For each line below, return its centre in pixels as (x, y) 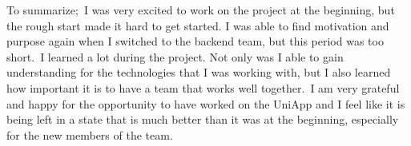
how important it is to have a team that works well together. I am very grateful (203, 87)
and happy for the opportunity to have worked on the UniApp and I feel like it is (206, 103)
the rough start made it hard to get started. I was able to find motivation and (198, 25)
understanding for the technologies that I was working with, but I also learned (199, 72)
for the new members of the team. (90, 134)
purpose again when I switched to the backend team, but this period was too (195, 41)
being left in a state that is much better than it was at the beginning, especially (203, 119)
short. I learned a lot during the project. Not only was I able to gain (175, 56)
